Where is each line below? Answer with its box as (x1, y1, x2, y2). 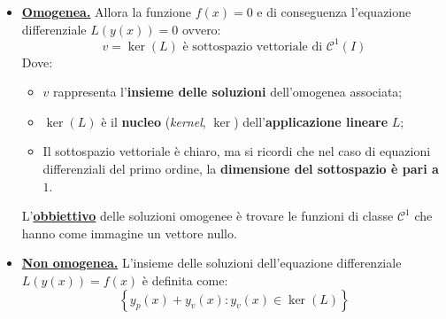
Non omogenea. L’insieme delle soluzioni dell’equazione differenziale (21, 253, 402, 272)
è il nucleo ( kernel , (101, 112, 206, 130)
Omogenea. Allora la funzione (21, 3, 192, 20)
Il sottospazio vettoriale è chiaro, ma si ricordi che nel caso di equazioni (42, 142, 431, 160)
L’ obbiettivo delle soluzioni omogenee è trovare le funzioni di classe (21, 206, 394, 225)
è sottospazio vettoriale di (182, 40, 323, 53)
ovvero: (181, 19, 221, 38)
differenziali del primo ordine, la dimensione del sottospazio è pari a (42, 159, 439, 178)
